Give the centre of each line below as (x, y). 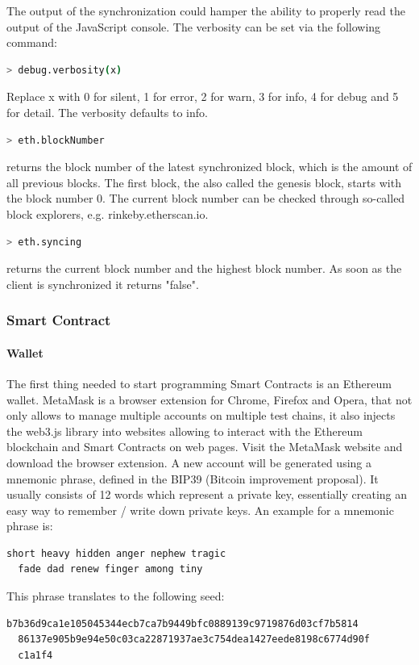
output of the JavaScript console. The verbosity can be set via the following (194, 26)
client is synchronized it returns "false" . (103, 284)
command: (32, 42)
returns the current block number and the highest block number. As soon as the (204, 268)
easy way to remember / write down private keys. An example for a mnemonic (200, 510)
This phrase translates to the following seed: (116, 596)
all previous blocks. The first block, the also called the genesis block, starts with (204, 182)
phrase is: (30, 526)
